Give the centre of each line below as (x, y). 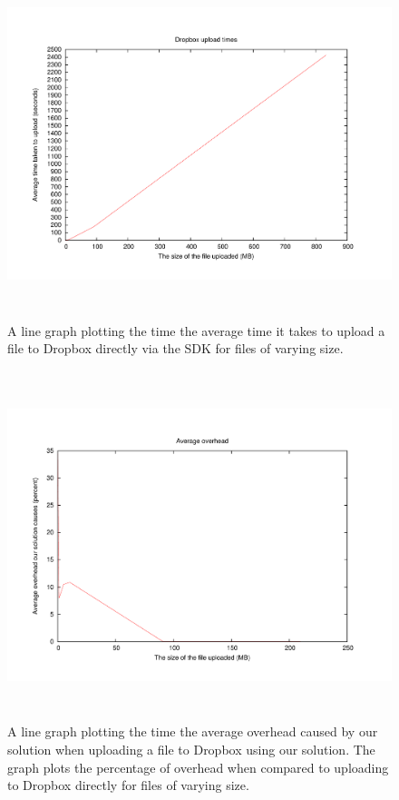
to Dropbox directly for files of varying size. (128, 785)
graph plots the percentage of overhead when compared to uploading (198, 767)
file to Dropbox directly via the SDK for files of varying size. (175, 348)
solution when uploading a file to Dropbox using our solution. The (191, 749)
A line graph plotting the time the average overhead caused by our (193, 731)
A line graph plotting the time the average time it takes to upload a (196, 330)
